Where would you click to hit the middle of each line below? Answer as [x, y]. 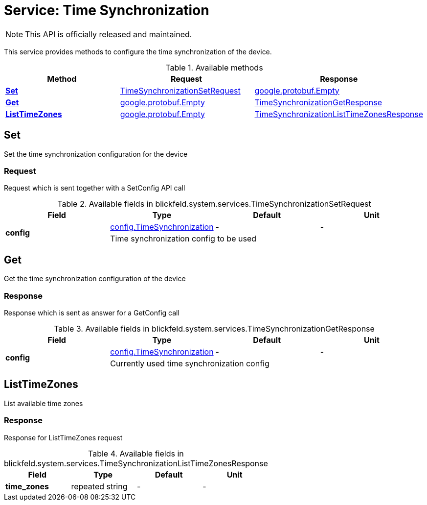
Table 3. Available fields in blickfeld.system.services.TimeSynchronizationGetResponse [214, 328]
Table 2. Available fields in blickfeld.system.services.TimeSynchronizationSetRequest [214, 204]
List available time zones [44, 403]
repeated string [99, 486]
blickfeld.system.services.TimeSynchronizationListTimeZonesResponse [136, 463]
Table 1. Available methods [214, 67]
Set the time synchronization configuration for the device [96, 154]
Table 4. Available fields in [136, 453]
